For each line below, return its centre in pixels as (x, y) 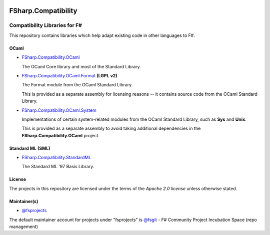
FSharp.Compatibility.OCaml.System (59, 110)
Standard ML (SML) (30, 148)
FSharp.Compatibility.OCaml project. (61, 135)
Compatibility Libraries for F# (45, 25)
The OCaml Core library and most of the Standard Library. (81, 66)
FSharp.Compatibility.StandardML (56, 158)
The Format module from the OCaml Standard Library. (77, 85)
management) (24, 227)
